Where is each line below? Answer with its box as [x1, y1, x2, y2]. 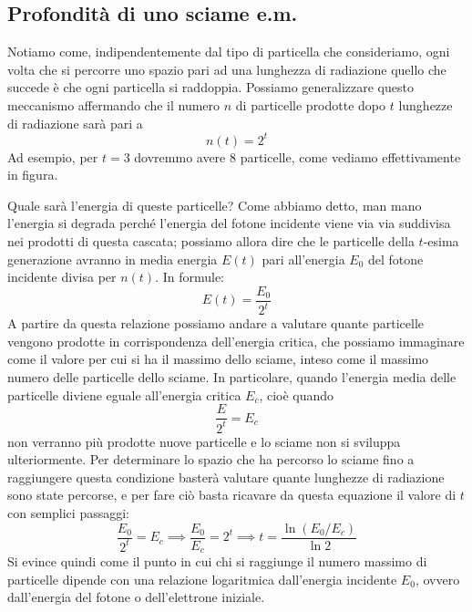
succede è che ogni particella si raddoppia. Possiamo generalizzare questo [7, 78, 414, 97]
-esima [423, 232, 459, 251]
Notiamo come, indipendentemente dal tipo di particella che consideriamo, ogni [7, 42, 450, 61]
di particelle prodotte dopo [235, 95, 386, 114]
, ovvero [415, 569, 460, 588]
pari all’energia [262, 249, 345, 268]
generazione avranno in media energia [7, 249, 218, 268]
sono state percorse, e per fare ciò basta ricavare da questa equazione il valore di [7, 485, 457, 504]
